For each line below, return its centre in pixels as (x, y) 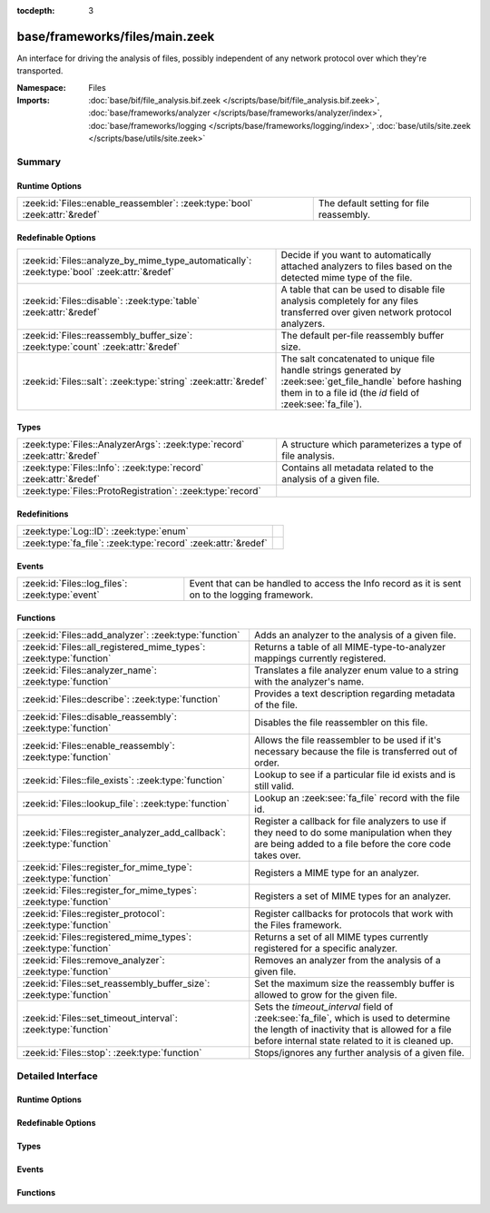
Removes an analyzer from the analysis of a (348, 961)
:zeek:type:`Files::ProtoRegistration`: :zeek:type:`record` (142, 491)
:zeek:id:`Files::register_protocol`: (93, 914)
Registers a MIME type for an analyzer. (337, 873)
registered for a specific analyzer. (326, 949)
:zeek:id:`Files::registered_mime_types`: (107, 937)
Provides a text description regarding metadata (355, 694)
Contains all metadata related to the (358, 468)
